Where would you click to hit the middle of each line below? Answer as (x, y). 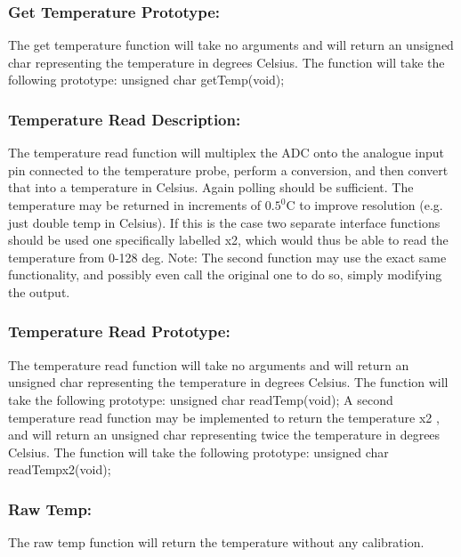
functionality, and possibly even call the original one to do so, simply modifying (225, 274)
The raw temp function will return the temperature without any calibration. (216, 542)
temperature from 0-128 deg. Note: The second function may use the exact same (227, 257)
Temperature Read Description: (125, 119)
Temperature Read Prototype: (119, 331)
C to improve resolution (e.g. (364, 205)
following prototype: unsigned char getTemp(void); (146, 80)
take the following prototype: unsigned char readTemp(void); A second (201, 399)
